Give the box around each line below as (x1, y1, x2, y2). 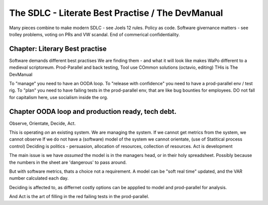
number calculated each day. (9, 175, 69, 181)
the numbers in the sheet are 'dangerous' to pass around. (9, 159, 127, 165)
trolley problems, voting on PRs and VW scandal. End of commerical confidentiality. (9, 31, 180, 37)
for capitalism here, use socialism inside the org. (9, 94, 109, 100)
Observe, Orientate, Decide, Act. (9, 120, 76, 126)
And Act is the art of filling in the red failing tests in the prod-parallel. (9, 194, 149, 200)
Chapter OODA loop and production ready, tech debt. (9, 107, 177, 116)
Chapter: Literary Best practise (9, 45, 107, 53)
